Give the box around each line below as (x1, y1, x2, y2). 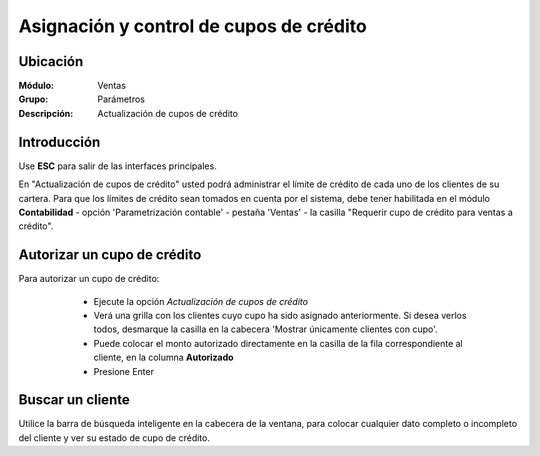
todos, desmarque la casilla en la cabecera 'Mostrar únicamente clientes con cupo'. (93, 323, 439, 335)
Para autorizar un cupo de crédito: (18, 273, 160, 285)
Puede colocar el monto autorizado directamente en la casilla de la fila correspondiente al (93, 337, 464, 349)
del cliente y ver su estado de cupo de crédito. (18, 431, 210, 444)
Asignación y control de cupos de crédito (18, 15, 367, 37)
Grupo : (18, 93, 49, 105)
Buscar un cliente (18, 391, 130, 409)
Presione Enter (93, 365, 155, 377)
